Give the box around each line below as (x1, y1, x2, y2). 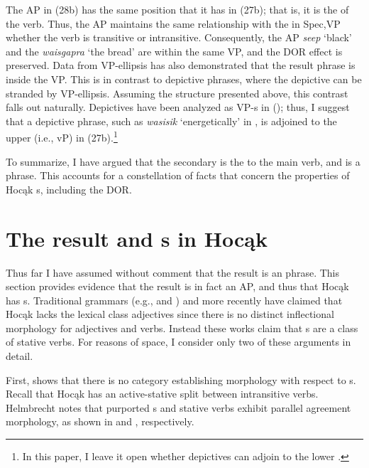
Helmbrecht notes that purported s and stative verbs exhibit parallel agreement (6, 400, 351, 415)
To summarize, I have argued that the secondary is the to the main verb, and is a (6, 154, 360, 169)
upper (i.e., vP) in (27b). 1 (6, 128, 118, 144)
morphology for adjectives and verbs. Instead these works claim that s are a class (6, 320, 358, 335)
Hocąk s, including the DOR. (6, 181, 132, 196)
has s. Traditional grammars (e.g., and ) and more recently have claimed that (6, 292, 343, 307)
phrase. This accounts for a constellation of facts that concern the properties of (6, 168, 350, 183)
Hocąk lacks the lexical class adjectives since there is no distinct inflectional (6, 307, 334, 321)
